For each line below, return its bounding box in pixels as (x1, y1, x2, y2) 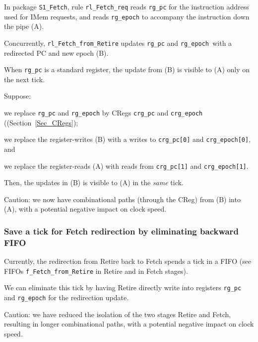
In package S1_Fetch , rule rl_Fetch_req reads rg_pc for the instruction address (4, 1, 249, 11)
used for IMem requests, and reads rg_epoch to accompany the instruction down (4, 11, 250, 21)
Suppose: (4, 91, 31, 101)
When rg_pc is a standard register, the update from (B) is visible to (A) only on (4, 64, 250, 75)
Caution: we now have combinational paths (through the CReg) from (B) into (4, 194, 241, 204)
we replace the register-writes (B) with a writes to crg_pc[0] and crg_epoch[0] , (4, 134, 251, 144)
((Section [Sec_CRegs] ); (4, 117, 78, 127)
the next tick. (4, 74, 45, 84)
